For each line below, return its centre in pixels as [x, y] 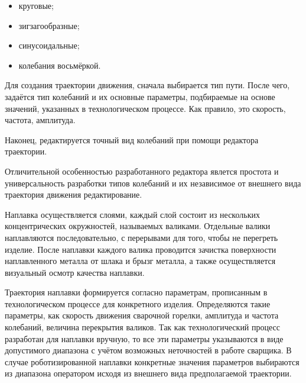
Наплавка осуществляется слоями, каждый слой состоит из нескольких [132, 214]
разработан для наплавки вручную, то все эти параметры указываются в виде [144, 338]
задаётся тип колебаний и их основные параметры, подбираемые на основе [140, 96]
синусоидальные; [49, 45]
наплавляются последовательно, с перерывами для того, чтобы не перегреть [141, 237]
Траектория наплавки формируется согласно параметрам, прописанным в [136, 292]
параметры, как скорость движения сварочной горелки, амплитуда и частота [142, 315]
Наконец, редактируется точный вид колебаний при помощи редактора [132, 139]
